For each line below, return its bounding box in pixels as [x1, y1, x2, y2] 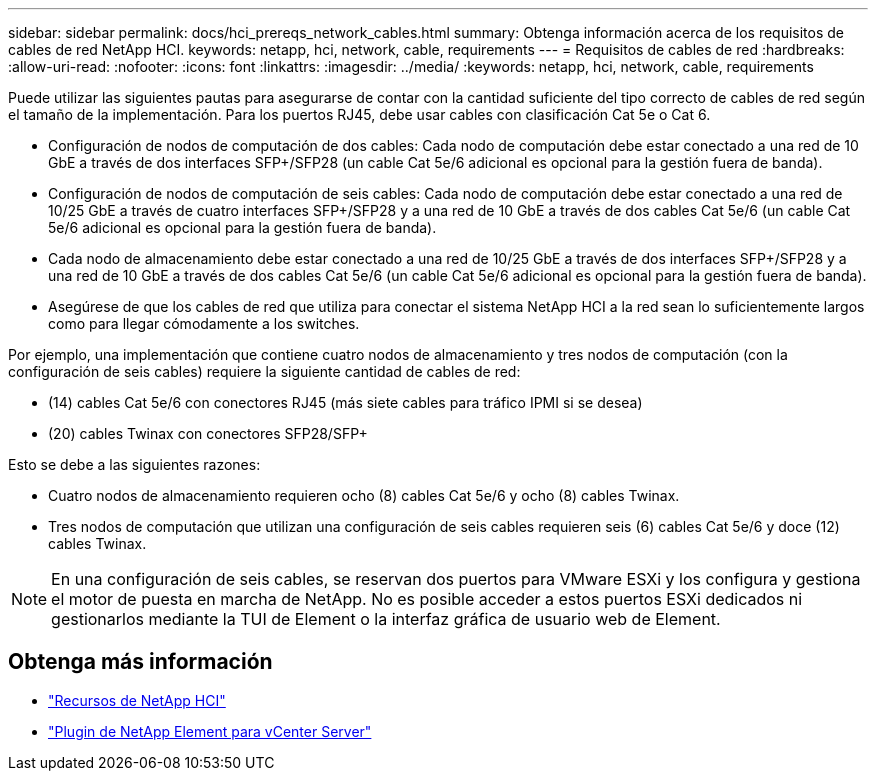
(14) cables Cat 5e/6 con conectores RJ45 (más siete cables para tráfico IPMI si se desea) [48, 394, 643, 411]
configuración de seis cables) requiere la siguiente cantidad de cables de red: [8, 363, 521, 380]
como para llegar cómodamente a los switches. [48, 315, 360, 332]
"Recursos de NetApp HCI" [48, 691, 226, 709]
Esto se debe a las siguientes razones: [8, 456, 261, 473]
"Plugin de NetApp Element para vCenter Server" [48, 722, 372, 740]
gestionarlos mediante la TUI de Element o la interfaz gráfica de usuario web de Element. [51, 609, 721, 629]
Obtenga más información [8, 649, 273, 675]
